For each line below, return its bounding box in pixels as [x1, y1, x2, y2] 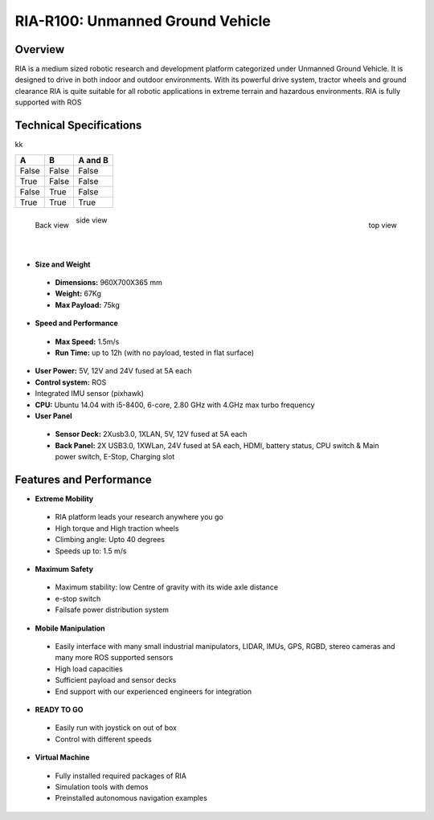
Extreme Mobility [35, 494, 94, 504]
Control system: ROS [35, 377, 107, 387]
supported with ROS [14, 97, 82, 108]
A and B [78, 154, 108, 165]
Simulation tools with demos [55, 781, 149, 791]
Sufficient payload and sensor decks [55, 675, 177, 685]
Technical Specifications [14, 119, 142, 133]
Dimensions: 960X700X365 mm [55, 278, 162, 288]
